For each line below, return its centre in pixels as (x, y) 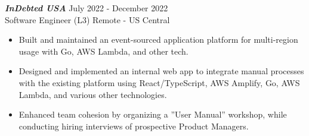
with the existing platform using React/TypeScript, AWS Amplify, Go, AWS (159, 82)
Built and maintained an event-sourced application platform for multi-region (158, 39)
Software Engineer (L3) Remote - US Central (87, 19)
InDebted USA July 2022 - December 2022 (86, 8)
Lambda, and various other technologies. (93, 94)
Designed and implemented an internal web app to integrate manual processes (161, 71)
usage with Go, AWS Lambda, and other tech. (103, 51)
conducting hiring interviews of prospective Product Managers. (134, 126)
